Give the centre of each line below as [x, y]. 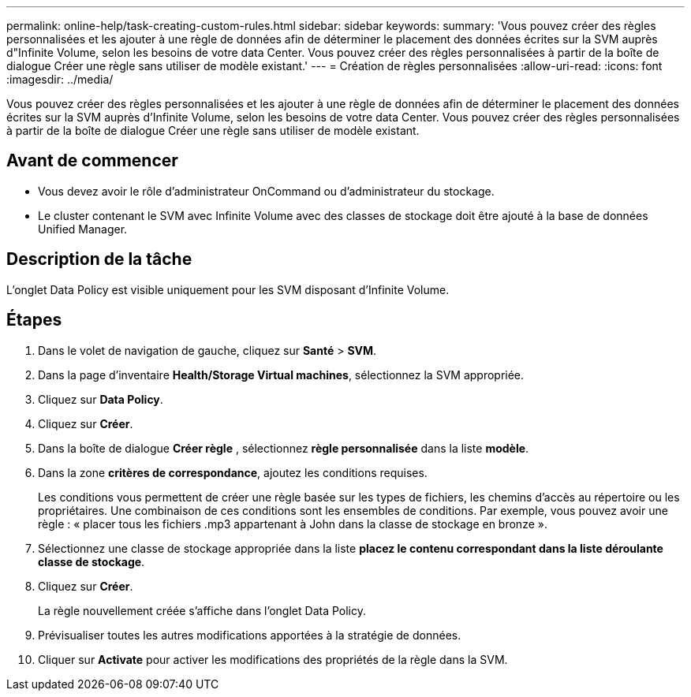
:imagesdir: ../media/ [60, 79]
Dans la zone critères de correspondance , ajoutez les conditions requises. [233, 472]
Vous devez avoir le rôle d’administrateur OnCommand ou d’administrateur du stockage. [266, 191]
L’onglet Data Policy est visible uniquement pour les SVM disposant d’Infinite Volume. [228, 289]
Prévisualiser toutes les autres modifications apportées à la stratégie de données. [250, 635]
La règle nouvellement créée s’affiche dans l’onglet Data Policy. [202, 610]
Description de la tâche [99, 259]
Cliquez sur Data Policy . [101, 399]
